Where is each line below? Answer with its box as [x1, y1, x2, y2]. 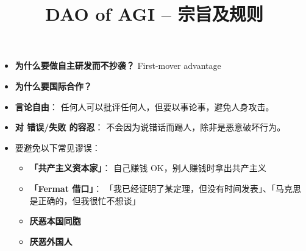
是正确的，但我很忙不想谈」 [29, 194, 141, 207]
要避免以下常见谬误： [15, 141, 101, 154]
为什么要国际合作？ [15, 79, 92, 92]
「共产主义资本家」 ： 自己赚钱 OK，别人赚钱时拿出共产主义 [29, 161, 266, 174]
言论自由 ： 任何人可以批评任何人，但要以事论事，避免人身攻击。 [15, 100, 274, 113]
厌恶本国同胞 [29, 214, 81, 227]
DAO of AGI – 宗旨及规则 [45, 1, 263, 26]
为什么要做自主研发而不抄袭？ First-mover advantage [15, 59, 221, 72]
